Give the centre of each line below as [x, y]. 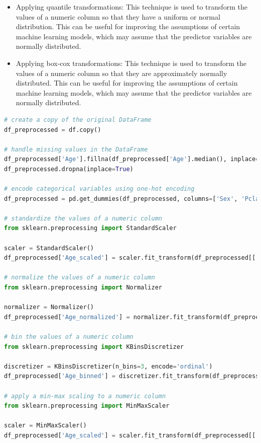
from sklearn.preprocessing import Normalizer [83, 288]
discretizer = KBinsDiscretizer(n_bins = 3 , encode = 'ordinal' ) [108, 366]
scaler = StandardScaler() [49, 248]
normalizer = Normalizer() [49, 307]
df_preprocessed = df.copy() [53, 130]
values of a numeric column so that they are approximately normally [121, 73]
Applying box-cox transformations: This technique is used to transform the [131, 63]
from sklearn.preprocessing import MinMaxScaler [87, 406]
